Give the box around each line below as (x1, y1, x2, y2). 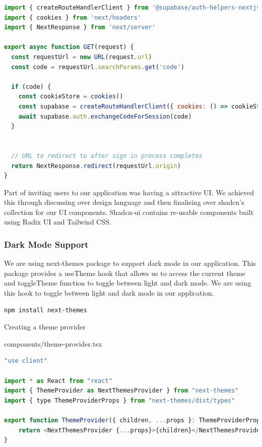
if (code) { (11, 83, 51, 90)
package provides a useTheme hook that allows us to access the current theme (4, 267, 245, 278)
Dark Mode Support (4, 238, 89, 250)
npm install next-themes (4, 306, 87, 314)
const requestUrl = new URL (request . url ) (11, 53, 152, 61)
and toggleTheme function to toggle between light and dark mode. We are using (4, 277, 251, 288)
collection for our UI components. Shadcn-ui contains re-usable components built (4, 206, 254, 217)
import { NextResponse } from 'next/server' (4, 24, 156, 31)
